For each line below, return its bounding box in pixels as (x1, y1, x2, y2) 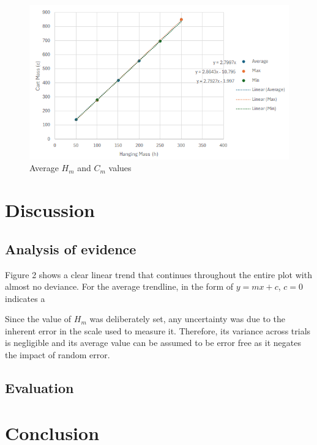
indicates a (5, 292, 45, 304)
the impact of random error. (5, 348, 110, 361)
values (108, 161, 132, 174)
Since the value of (5, 312, 72, 325)
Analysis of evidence (5, 239, 136, 258)
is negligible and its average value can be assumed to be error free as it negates (5, 336, 301, 349)
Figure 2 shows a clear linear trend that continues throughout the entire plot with (5, 268, 312, 281)
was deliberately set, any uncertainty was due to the (89, 312, 286, 325)
